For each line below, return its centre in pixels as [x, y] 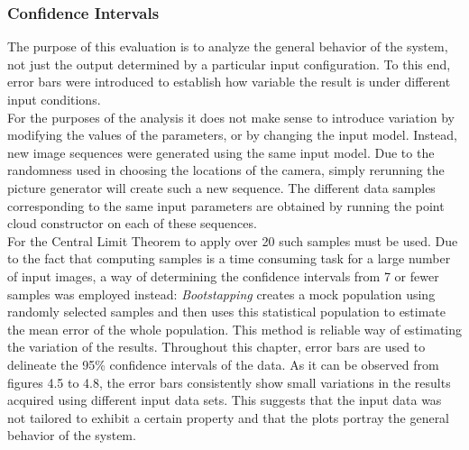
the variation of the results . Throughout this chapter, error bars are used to [216, 347]
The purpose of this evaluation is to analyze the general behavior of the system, [228, 46]
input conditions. [54, 99]
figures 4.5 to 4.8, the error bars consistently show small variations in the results [229, 382]
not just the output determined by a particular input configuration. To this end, [229, 64]
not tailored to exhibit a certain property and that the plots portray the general [229, 417]
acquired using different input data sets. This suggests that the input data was [225, 400]
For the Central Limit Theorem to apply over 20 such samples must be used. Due [233, 240]
